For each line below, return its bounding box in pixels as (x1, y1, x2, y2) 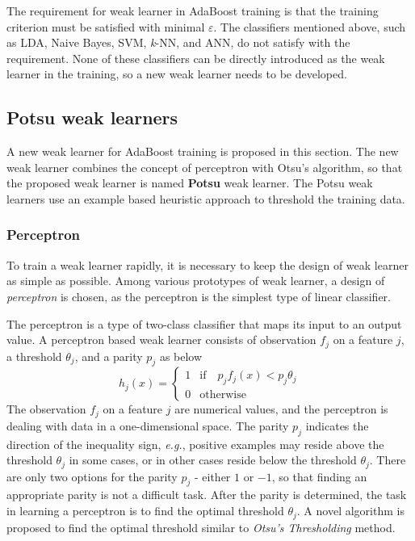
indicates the (305, 417, 369, 434)
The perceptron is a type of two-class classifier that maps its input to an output (6, 315, 402, 332)
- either (194, 468, 231, 484)
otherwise (199, 389, 246, 401)
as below (159, 347, 203, 364)
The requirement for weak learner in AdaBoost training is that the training (6, 2, 379, 19)
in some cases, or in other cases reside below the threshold (69, 451, 357, 468)
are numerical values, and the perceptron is (174, 401, 388, 417)
